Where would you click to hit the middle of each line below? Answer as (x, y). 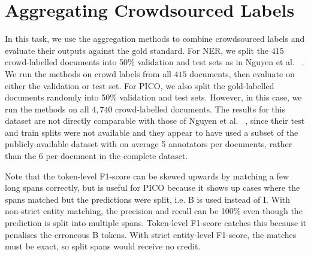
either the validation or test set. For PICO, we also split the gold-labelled (140, 85)
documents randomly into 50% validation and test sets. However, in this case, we (153, 97)
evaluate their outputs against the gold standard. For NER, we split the (137, 50)
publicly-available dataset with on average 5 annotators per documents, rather (149, 144)
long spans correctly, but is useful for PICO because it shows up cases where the (153, 188)
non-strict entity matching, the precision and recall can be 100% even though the (154, 211)
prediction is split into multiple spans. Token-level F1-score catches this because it (156, 223)
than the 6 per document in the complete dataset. (96, 156)
